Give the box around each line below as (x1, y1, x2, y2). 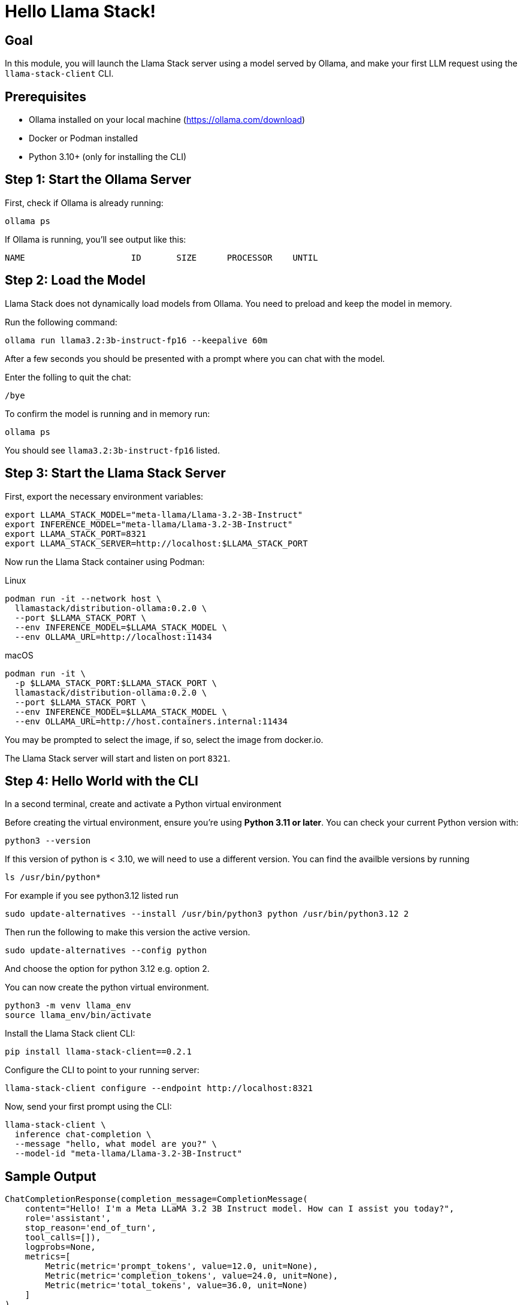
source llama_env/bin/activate (5, 1010, 152, 1020)
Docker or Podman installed (29, 133, 138, 144)
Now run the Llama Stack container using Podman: (5, 556, 205, 567)
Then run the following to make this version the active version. (5, 927, 250, 938)
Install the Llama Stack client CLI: (5, 1028, 135, 1039)
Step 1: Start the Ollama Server (5, 172, 192, 188)
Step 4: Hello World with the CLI (5, 773, 198, 789)
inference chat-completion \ (14, 1129, 152, 1140)
